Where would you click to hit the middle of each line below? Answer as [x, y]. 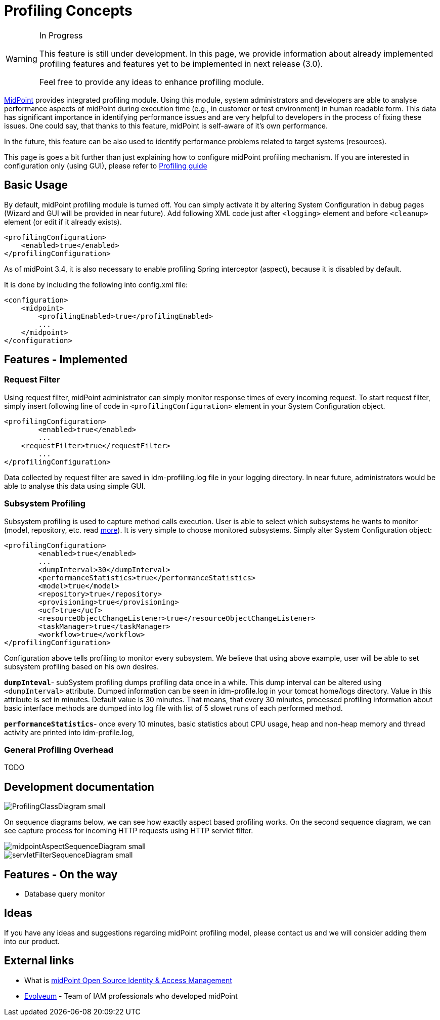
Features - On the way [61, 874]
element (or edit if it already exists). [63, 222]
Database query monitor [65, 894]
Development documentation [79, 787]
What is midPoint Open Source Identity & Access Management [128, 980]
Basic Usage [36, 185]
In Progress [61, 35]
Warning [21, 58]
